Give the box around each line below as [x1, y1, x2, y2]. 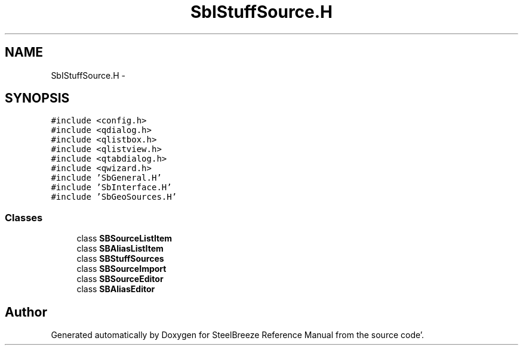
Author [5, 304, 47, 320]
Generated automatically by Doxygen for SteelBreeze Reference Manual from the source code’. [51, 330, 424, 340]
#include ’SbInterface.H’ [51, 182, 172, 193]
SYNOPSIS [5, 91, 70, 106]
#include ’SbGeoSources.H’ [51, 192, 177, 202]
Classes [5, 211, 43, 224]
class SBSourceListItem [76, 233, 173, 244]
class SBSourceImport [76, 264, 167, 274]
